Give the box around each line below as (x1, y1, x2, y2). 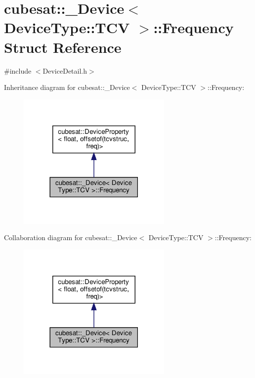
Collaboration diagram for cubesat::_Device (4, 232, 137, 243)
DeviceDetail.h (42, 65, 87, 76)
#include (4, 65, 32, 76)
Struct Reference (4, 37, 122, 57)
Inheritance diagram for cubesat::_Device (4, 82, 130, 92)
